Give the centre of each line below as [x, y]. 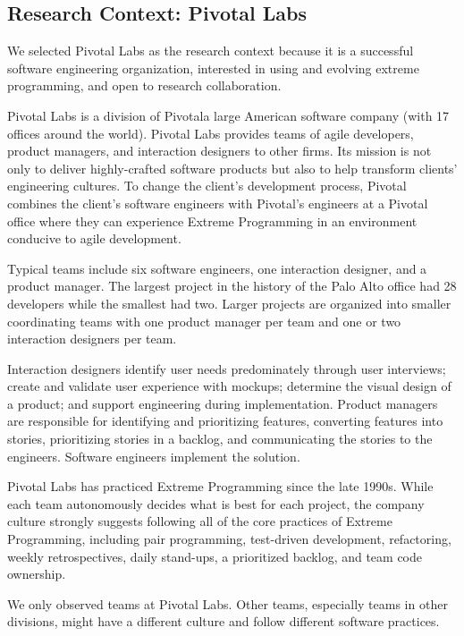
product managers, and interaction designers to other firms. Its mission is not [219, 151]
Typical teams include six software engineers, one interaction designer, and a [217, 268]
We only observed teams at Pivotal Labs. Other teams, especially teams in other [228, 603]
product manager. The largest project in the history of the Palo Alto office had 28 [232, 286]
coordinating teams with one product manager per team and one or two [204, 321]
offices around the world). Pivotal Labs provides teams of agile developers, [211, 133]
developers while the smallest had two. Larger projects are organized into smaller [229, 303]
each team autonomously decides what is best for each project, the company [216, 503]
